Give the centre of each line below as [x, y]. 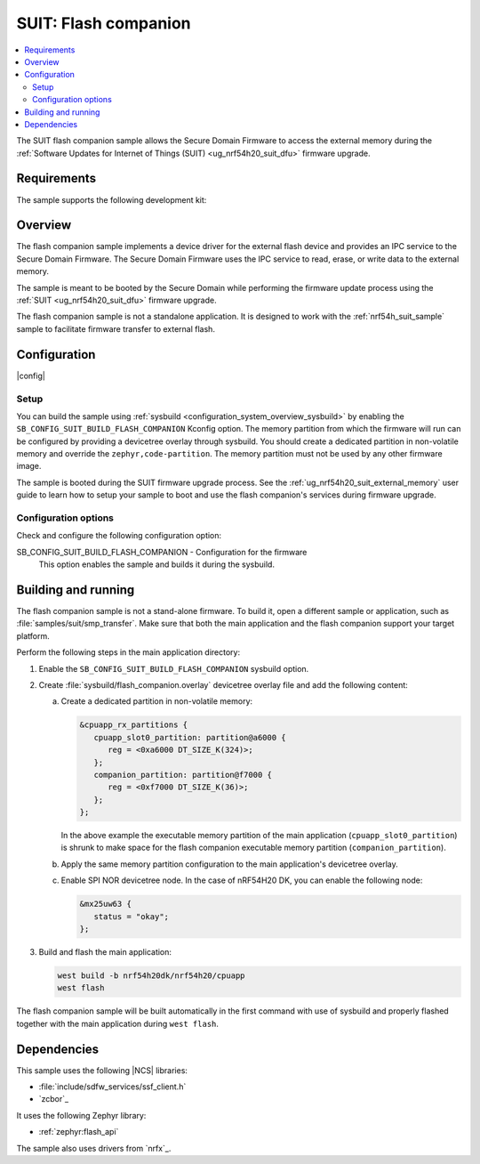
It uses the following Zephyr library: [81, 1115]
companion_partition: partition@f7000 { [183, 775]
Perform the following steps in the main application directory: [128, 652]
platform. [33, 635]
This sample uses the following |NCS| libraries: [102, 1070]
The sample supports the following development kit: [112, 199]
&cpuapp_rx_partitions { [134, 725]
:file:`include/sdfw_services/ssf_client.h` [112, 1087]
